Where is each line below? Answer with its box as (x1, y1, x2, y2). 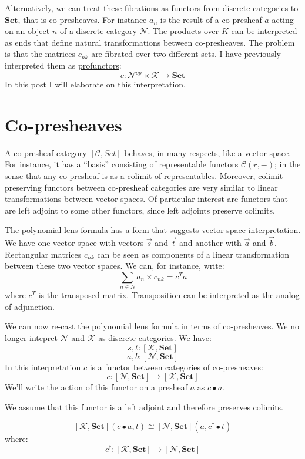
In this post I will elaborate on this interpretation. (5, 78, 186, 90)
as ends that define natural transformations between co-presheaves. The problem (5, 36, 295, 48)
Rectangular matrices (5, 248, 82, 260)
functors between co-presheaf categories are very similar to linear (44, 181, 278, 193)
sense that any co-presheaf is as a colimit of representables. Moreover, (5, 169, 256, 181)
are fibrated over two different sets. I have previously (91, 48, 281, 60)
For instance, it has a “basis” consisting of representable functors (5, 158, 239, 170)
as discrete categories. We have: (98, 332, 212, 344)
